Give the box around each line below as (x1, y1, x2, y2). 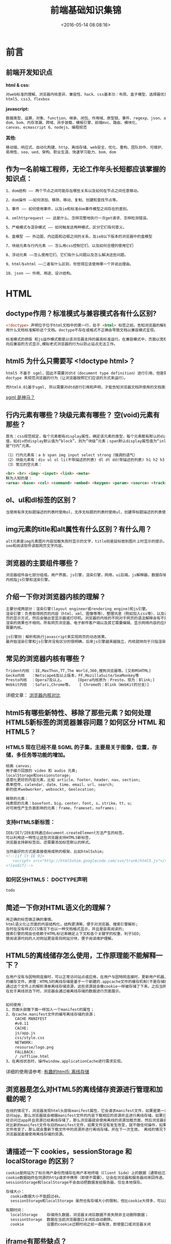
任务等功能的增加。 (21, 752, 69, 759)
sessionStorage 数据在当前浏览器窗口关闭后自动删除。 (10, 1217, 115, 1222)
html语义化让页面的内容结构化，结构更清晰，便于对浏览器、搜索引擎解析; (6, 922, 139, 927)
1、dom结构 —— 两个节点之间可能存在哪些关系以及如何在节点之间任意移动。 (6, 188, 141, 193)
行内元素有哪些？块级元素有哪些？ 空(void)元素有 (6, 411, 160, 419)
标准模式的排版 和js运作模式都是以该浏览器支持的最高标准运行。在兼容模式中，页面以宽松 (6, 337, 167, 342)
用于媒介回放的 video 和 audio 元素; (6, 768, 78, 773)
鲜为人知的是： (6, 476, 32, 481)
